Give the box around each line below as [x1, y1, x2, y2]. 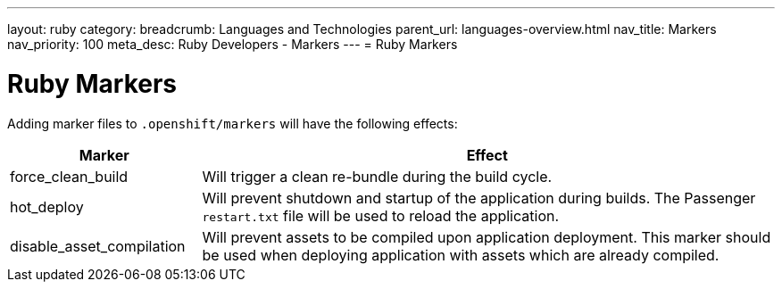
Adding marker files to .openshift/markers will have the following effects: [7, 115, 458, 131]
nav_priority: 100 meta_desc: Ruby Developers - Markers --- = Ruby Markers [7, 37, 458, 52]
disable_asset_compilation [10, 236, 186, 255]
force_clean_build [10, 167, 129, 186]
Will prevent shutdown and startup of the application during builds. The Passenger [202, 188, 756, 207]
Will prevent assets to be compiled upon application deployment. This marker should [202, 227, 771, 246]
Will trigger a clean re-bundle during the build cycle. [202, 167, 553, 186]
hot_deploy [10, 197, 84, 216]
